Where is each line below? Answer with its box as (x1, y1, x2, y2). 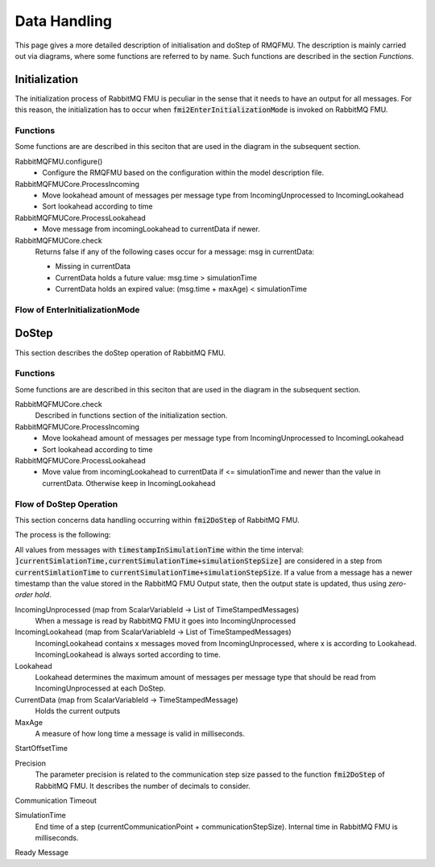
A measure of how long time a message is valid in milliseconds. (35, 728, 245, 738)
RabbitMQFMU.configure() (14, 156, 103, 166)
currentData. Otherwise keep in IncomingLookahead (42, 478, 216, 487)
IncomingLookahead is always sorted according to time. (35, 649, 222, 660)
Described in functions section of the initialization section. (35, 411, 228, 421)
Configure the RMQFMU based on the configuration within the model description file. (42, 168, 325, 177)
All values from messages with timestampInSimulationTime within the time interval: (14, 545, 304, 554)
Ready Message (14, 848, 68, 857)
